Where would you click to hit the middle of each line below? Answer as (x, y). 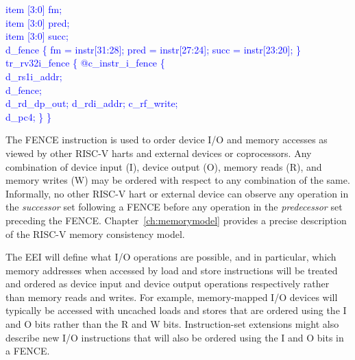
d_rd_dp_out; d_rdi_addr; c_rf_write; (92, 103)
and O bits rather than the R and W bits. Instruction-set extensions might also (172, 324)
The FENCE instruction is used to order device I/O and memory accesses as (167, 140)
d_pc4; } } (28, 116)
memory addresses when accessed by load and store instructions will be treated (172, 270)
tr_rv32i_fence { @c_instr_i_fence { (85, 63)
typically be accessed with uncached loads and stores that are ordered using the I (176, 310)
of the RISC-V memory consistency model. (95, 233)
